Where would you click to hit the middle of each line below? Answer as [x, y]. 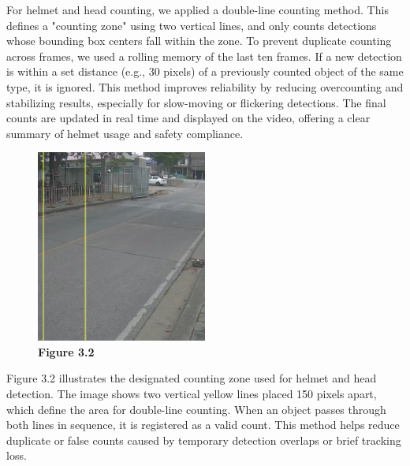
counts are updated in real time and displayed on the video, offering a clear [188, 118]
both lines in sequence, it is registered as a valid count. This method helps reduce [203, 425]
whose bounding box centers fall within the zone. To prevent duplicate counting [199, 41]
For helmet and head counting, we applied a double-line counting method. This [198, 9]
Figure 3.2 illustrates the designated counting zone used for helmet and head [192, 378]
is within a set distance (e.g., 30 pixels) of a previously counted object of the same [205, 71]
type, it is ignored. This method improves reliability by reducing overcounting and [205, 86]
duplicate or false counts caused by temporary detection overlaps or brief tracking [204, 440]
